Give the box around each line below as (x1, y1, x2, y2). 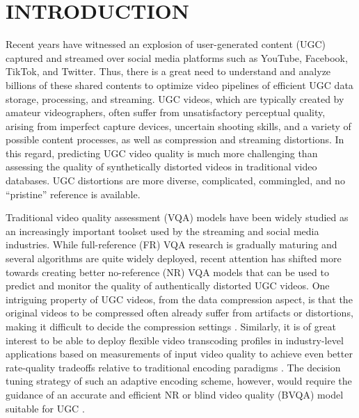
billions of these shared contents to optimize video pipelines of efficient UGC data (6, 77, 353, 92)
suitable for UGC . (6, 401, 85, 415)
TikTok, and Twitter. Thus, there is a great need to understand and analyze (6, 64, 331, 79)
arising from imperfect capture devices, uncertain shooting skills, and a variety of (6, 118, 351, 133)
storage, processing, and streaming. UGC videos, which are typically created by (6, 91, 344, 106)
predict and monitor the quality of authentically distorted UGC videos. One (6, 278, 330, 293)
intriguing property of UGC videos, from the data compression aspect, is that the (6, 291, 353, 306)
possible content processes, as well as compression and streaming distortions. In (6, 132, 344, 147)
